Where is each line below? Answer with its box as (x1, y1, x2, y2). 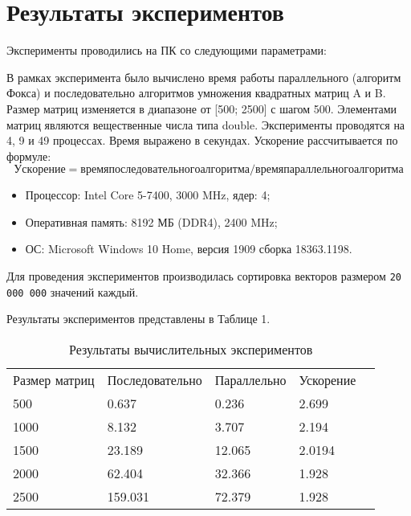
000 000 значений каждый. (6, 283, 139, 300)
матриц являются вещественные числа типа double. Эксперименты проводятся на (6, 116, 405, 133)
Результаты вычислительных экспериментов (69, 339, 313, 358)
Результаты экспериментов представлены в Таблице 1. (6, 310, 271, 327)
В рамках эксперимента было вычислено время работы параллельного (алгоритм (6, 68, 401, 85)
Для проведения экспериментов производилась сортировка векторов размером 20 (6, 268, 401, 285)
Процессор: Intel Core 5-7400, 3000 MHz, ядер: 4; (25, 186, 271, 203)
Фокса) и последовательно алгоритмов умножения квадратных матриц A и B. (6, 84, 386, 101)
